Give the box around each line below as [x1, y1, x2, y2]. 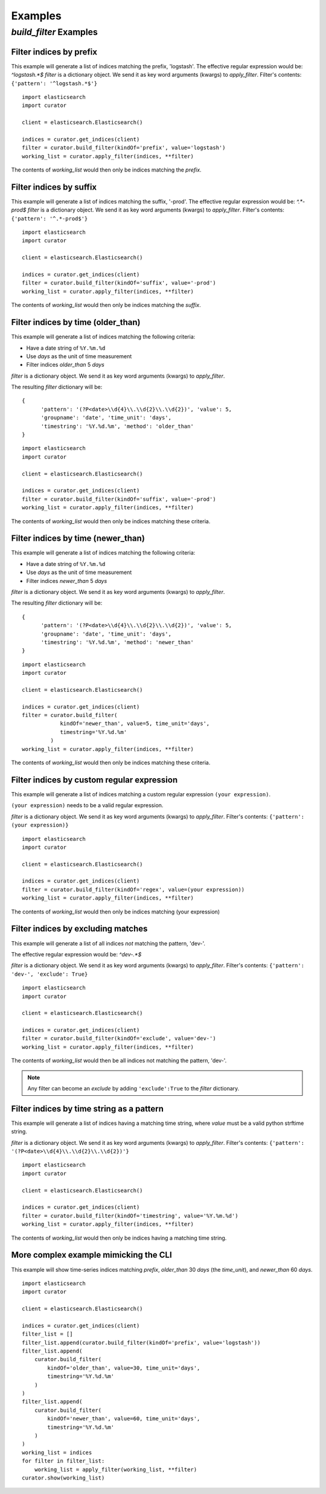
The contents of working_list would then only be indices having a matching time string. [11, 1234, 227, 1241]
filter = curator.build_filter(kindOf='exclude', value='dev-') [22, 1035, 217, 1042]
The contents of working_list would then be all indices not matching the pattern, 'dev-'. [11, 1057, 227, 1064]
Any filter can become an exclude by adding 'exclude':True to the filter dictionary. [27, 1085, 240, 1092]
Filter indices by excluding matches [11, 924, 148, 934]
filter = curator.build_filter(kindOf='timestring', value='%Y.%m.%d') [22, 1212, 238, 1219]
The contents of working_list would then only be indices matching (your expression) [11, 908, 220, 915]
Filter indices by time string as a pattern [11, 1103, 164, 1114]
